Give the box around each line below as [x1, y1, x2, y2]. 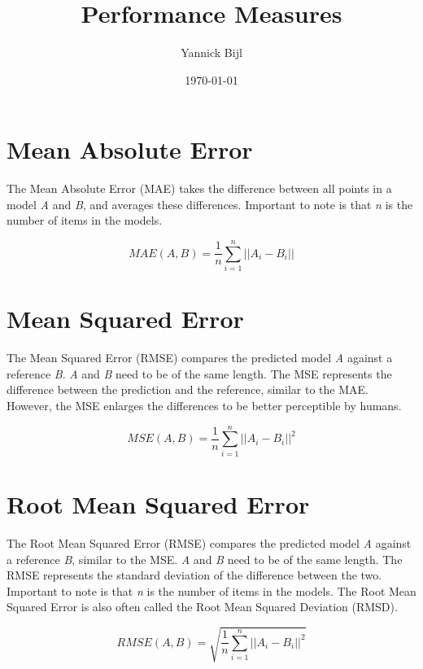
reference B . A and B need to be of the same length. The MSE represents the [7, 365, 392, 382]
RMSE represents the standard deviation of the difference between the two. [7, 566, 382, 584]
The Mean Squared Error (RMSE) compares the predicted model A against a [7, 349, 393, 366]
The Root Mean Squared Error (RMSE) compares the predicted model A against [7, 534, 412, 551]
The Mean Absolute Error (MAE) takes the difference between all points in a [7, 180, 392, 197]
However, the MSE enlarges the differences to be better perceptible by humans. [7, 397, 402, 414]
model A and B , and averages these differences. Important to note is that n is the [7, 195, 413, 212]
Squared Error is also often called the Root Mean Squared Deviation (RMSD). [7, 598, 398, 615]
